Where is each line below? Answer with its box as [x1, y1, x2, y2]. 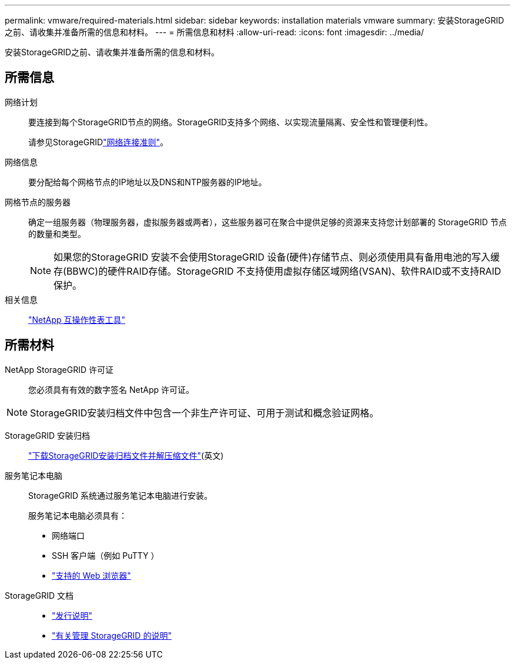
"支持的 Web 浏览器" [52, 570, 131, 580]
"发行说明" [52, 610, 93, 620]
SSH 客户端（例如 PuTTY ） [52, 550, 159, 560]
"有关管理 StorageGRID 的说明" [52, 630, 172, 640]
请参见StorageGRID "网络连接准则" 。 [28, 136, 169, 147]
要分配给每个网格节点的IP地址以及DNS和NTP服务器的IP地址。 [28, 176, 267, 187]
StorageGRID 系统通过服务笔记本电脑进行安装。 [28, 490, 212, 500]
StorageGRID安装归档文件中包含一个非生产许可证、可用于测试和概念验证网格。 [30, 406, 379, 419]
